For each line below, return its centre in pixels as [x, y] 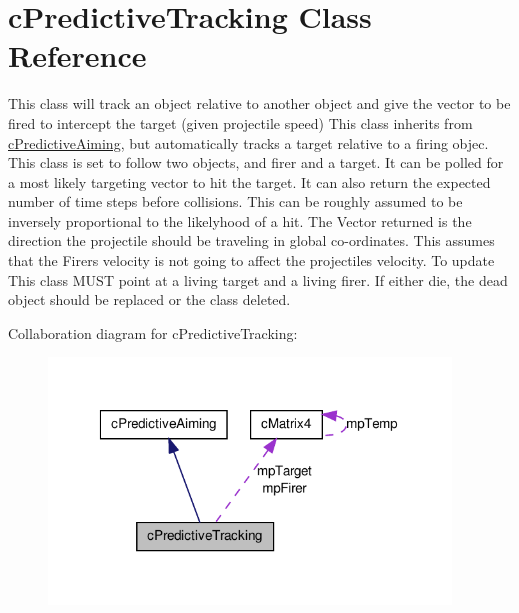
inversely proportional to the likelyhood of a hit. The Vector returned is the [240, 220]
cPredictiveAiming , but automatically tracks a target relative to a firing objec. [248, 142]
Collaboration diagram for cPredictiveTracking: [153, 332]
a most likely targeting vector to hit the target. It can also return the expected [249, 181]
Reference [77, 55]
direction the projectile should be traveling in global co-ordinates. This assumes [251, 240]
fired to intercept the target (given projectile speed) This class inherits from [240, 122]
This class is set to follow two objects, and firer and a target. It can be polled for [256, 162]
